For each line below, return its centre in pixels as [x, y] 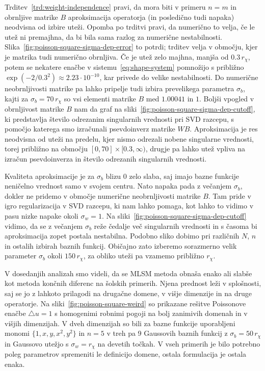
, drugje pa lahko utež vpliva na [195, 149]
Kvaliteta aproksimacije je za [50, 176]
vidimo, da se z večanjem [44, 226]
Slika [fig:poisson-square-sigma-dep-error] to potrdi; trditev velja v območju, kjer [131, 47]
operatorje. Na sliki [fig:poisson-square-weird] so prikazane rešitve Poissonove [125, 303]
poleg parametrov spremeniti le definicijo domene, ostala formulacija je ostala [126, 354]
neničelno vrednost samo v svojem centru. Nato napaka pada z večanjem [118, 186]
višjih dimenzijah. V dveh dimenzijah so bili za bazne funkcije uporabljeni [120, 323]
